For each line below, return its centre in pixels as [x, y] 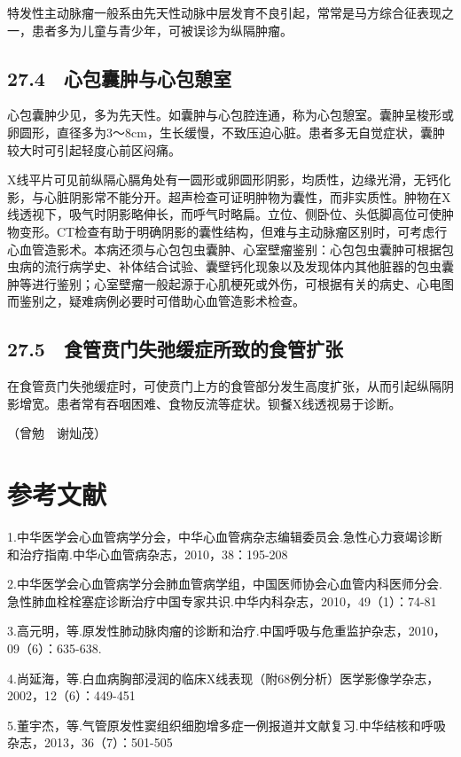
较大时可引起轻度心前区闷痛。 [94, 149]
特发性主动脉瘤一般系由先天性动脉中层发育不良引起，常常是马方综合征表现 [224, 12]
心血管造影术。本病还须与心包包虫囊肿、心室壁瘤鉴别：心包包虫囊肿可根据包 [230, 249]
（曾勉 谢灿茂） [57, 433]
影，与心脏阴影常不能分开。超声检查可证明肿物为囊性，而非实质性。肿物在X [229, 196]
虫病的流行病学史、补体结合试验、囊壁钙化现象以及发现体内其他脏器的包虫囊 [230, 266]
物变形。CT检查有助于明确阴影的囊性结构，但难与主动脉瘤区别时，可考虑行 [227, 231]
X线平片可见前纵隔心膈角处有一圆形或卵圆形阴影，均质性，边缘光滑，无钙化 [229, 179]
